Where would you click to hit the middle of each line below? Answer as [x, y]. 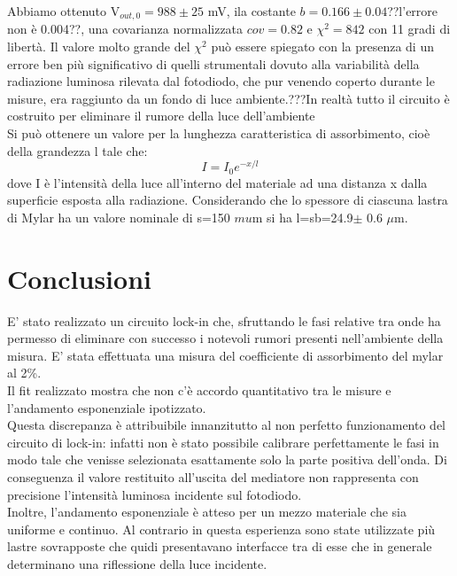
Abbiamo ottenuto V [64, 11]
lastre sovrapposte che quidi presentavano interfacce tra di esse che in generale [220, 546]
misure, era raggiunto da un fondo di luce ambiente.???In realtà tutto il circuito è [228, 98]
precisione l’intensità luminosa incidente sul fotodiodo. [155, 494]
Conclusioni [79, 278]
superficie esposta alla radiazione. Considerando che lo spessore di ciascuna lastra [228, 200]
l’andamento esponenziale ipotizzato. [107, 407]
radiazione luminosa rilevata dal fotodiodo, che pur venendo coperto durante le [221, 81]
